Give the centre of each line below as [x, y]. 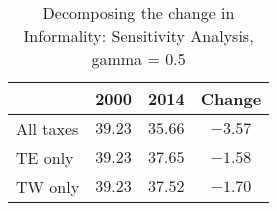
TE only [45, 157]
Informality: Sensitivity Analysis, [138, 35]
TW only [48, 186]
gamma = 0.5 [138, 58]
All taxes [47, 128]
